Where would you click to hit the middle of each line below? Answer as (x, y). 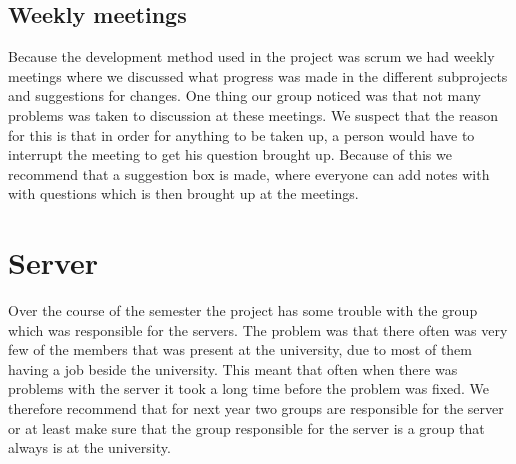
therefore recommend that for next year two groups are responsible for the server (256, 408)
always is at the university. (89, 447)
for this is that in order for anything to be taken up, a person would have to (241, 134)
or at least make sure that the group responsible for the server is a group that (246, 427)
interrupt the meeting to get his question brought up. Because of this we (230, 154)
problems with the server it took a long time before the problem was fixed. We (249, 388)
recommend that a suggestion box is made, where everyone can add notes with (249, 173)
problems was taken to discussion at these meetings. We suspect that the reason (253, 114)
